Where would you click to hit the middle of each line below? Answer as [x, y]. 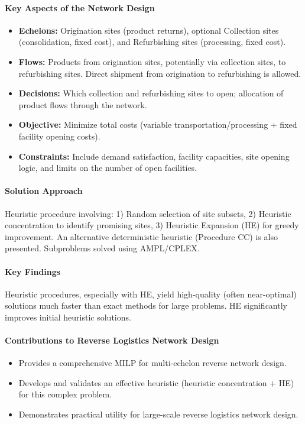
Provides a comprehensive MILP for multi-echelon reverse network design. [152, 363]
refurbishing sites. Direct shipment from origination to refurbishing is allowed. [160, 73]
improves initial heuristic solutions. [68, 317]
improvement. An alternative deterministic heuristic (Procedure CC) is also [141, 236]
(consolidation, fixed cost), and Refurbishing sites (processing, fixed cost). [152, 42]
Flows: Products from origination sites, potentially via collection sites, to [152, 61]
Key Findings [33, 271]
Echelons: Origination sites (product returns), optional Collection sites [149, 30]
